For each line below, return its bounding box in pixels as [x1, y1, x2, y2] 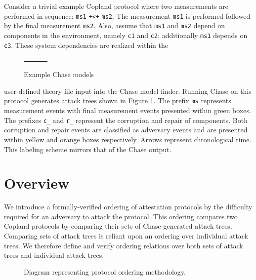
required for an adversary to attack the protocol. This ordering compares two [4, 211, 238, 221]
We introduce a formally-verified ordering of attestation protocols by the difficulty [4, 201, 253, 212]
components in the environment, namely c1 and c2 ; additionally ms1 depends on [4, 30, 248, 40]
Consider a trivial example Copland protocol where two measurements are [4, 1, 228, 11]
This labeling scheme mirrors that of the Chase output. [4, 144, 171, 154]
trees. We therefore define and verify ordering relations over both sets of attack [4, 240, 243, 250]
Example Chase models [24, 69, 94, 80]
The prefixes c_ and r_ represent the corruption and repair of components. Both [4, 115, 248, 125]
